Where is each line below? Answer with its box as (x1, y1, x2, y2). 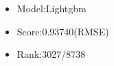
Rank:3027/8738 (16, 47, 86, 61)
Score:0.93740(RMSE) (16, 24, 109, 38)
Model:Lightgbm (16, 1, 87, 15)
